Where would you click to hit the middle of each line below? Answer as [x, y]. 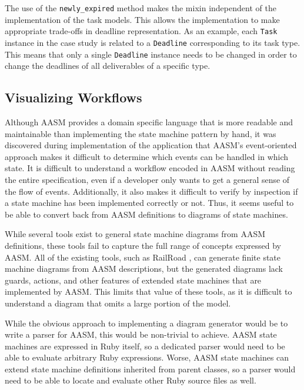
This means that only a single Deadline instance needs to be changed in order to [151, 54]
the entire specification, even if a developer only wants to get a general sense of [147, 179]
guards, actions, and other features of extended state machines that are [133, 280]
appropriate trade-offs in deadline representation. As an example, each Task [141, 31]
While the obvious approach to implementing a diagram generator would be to [146, 323]
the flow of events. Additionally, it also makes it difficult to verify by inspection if [151, 191]
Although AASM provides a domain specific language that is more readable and [149, 122]
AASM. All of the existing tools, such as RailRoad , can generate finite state [143, 257]
